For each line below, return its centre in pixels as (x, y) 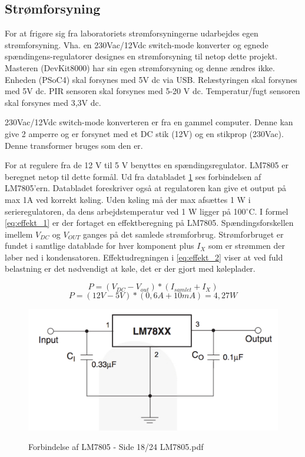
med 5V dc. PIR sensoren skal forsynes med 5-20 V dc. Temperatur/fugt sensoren (152, 91)
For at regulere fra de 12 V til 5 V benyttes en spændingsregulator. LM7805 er (147, 165)
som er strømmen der (247, 246)
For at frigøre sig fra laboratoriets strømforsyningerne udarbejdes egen (132, 33)
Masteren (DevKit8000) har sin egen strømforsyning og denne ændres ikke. (140, 67)
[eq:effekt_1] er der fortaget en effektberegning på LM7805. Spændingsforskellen (149, 223)
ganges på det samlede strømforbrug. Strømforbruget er (183, 234)
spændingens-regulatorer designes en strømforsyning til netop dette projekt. (141, 56)
